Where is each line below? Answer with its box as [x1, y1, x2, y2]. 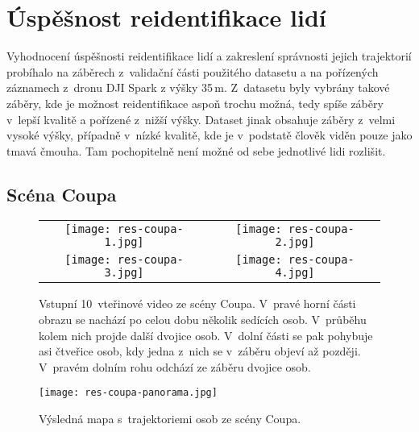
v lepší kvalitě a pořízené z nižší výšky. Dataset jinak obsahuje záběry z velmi [6, 110, 396, 127]
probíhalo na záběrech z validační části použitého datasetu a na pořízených [6, 63, 379, 80]
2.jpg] [275, 235, 315, 249]
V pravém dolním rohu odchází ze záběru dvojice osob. [39, 358, 311, 375]
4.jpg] [275, 266, 315, 280]
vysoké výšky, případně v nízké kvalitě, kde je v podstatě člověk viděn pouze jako [6, 127, 413, 143]
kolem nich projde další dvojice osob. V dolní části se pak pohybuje [39, 326, 373, 343]
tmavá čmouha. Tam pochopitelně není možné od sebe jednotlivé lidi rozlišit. [6, 142, 386, 159]
